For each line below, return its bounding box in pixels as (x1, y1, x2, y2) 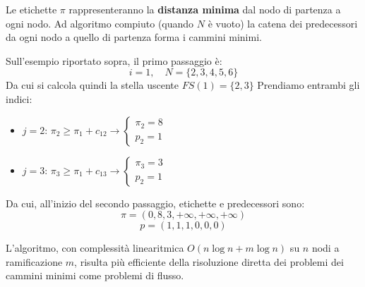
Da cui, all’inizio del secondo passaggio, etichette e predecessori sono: (6, 195, 305, 210)
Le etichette (6, 2, 57, 16)
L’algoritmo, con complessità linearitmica (6, 240, 184, 255)
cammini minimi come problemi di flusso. (6, 268, 184, 283)
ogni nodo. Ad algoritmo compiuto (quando (6, 16, 194, 30)
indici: (6, 91, 32, 106)
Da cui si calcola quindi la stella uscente (6, 78, 179, 92)
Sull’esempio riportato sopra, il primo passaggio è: (6, 53, 222, 68)
